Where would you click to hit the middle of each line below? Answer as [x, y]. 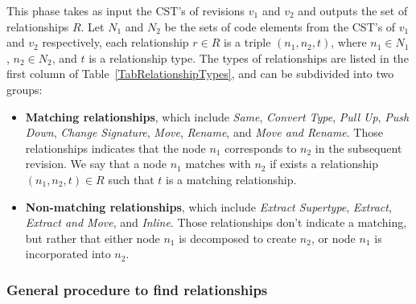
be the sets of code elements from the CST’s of [280, 26]
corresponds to [261, 148]
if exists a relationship [324, 164]
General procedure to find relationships [137, 289]
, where [349, 42]
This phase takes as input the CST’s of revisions [126, 10]
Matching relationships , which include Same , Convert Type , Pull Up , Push [217, 116]
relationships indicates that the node [115, 148]
